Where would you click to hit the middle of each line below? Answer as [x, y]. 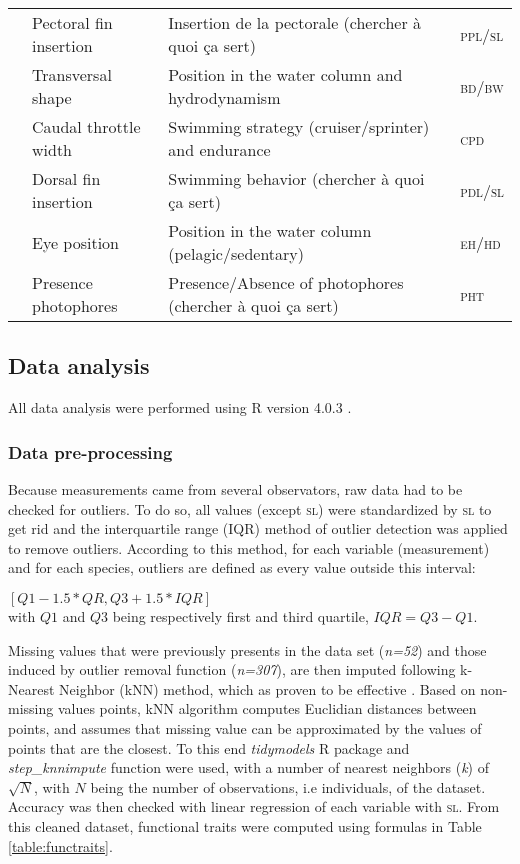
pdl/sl [482, 190]
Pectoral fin [72, 22]
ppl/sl [482, 34]
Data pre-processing [90, 451]
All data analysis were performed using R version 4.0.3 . [180, 407]
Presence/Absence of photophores [286, 282]
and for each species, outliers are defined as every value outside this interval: [242, 567]
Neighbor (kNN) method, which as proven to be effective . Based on [267, 688]
